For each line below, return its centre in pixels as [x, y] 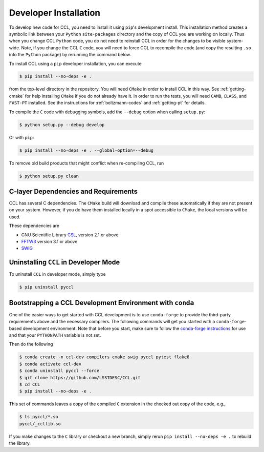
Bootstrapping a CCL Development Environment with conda [101, 303]
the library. [20, 443]
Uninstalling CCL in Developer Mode [65, 262]
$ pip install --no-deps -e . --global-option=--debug [86, 150]
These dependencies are [34, 226]
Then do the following [31, 344]
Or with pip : [22, 137]
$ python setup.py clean [49, 176]
